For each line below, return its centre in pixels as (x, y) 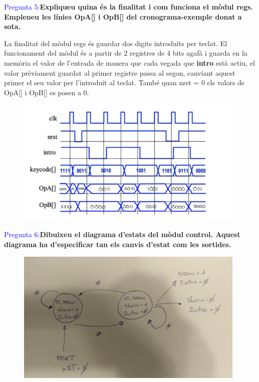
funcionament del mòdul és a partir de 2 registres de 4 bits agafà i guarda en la (126, 53)
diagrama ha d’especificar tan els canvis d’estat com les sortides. (118, 244)
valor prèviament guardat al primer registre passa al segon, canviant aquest (120, 72)
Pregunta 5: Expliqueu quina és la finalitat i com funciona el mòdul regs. (128, 7)
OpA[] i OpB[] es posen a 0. (47, 92)
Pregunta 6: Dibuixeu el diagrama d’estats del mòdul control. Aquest (122, 234)
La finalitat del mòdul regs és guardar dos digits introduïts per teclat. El (116, 43)
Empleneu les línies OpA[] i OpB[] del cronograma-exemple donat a (123, 16)
